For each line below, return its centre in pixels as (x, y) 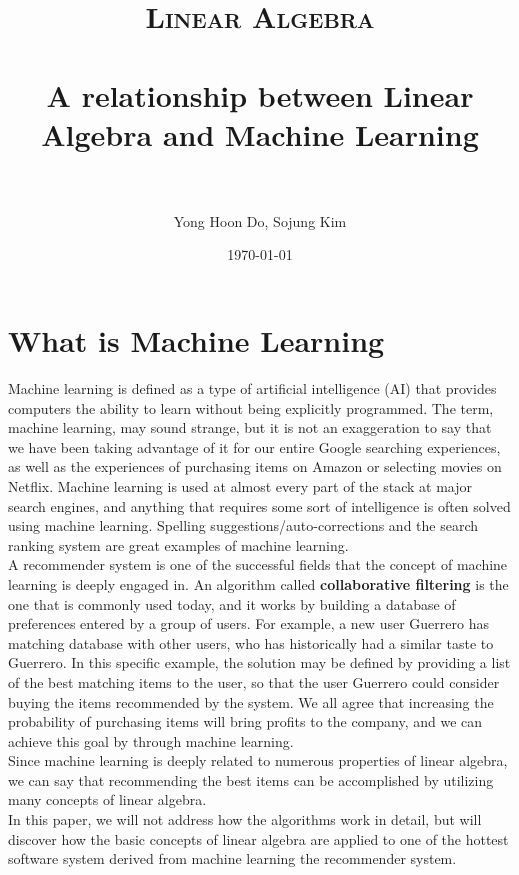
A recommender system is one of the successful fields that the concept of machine (258, 564)
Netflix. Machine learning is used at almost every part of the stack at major (240, 485)
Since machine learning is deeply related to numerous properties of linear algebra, (258, 760)
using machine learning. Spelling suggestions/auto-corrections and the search (243, 525)
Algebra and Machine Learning (260, 133)
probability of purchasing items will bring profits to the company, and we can (245, 721)
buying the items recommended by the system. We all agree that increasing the (251, 701)
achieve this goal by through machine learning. (151, 740)
